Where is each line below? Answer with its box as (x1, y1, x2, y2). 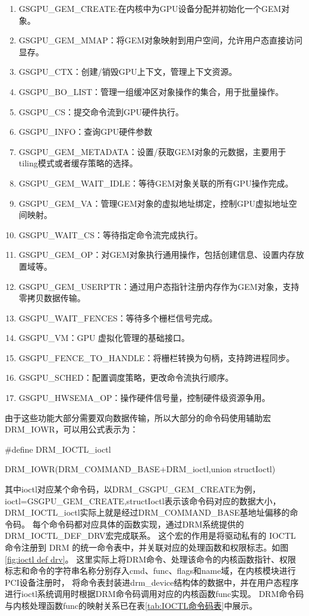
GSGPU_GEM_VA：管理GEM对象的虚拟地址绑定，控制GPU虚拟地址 (18, 197, 289, 209)
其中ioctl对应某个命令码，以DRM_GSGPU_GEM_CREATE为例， (5, 483, 261, 495)
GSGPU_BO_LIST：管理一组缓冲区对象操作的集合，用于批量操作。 (18, 85, 284, 97)
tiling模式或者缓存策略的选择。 (18, 157, 138, 169)
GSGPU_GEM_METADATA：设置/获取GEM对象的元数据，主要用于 (18, 145, 286, 157)
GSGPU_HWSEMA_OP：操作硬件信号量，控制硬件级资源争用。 (18, 391, 270, 404)
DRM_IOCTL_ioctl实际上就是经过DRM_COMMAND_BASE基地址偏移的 (5, 506, 290, 519)
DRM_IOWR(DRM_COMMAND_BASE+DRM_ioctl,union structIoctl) (5, 463, 276, 475)
